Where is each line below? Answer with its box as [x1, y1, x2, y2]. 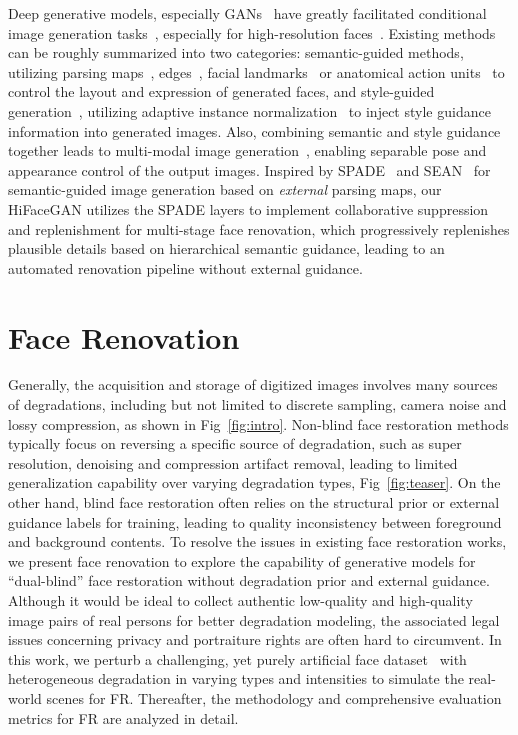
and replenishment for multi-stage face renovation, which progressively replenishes [8, 218, 510, 239]
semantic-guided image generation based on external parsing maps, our [8, 179, 442, 200]
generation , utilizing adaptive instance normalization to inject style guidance [8, 100, 491, 121]
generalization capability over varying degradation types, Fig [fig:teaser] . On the [8, 472, 501, 493]
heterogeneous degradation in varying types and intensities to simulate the [8, 668, 464, 689]
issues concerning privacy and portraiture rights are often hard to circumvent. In [8, 629, 502, 650]
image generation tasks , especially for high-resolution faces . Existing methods [8, 22, 496, 43]
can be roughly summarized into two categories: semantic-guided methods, [8, 42, 464, 63]
